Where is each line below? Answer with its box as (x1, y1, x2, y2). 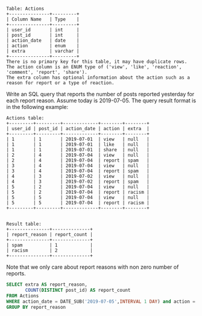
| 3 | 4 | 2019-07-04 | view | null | (6, 163, 150, 169)
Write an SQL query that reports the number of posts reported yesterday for (6, 91, 195, 97)
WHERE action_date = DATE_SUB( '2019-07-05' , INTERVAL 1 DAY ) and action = (6, 298, 196, 304)
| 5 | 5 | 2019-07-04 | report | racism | (6, 200, 150, 206)
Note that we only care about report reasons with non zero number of (6, 263, 179, 271)
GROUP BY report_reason (6, 304, 66, 310)
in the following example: (6, 104, 69, 110)
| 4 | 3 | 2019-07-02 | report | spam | (6, 179, 150, 185)
